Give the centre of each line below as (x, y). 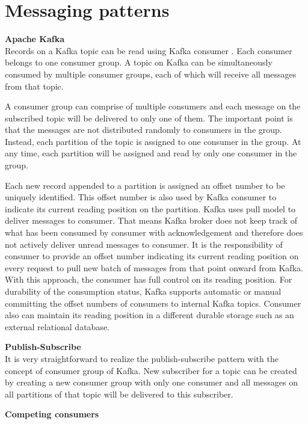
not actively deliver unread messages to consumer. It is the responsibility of (144, 244)
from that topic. (34, 86)
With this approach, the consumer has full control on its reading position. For (149, 279)
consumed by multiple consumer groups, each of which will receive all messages (151, 74)
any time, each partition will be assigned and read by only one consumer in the (151, 153)
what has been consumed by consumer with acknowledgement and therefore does (154, 232)
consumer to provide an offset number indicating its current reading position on (152, 256)
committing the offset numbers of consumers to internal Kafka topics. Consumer (153, 303)
